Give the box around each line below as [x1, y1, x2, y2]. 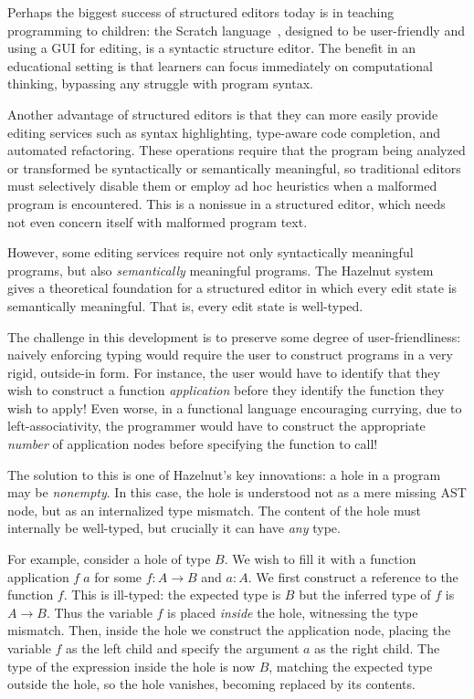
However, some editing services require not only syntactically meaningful [7, 243, 414, 262]
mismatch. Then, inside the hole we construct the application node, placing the [7, 621, 451, 640]
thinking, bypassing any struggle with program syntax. [7, 74, 313, 93]
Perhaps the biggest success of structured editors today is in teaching [7, 3, 395, 21]
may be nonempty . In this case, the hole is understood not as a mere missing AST [7, 483, 467, 502]
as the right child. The [314, 639, 440, 657]
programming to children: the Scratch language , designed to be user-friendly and [7, 20, 465, 39]
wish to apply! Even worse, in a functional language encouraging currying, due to [7, 398, 462, 417]
